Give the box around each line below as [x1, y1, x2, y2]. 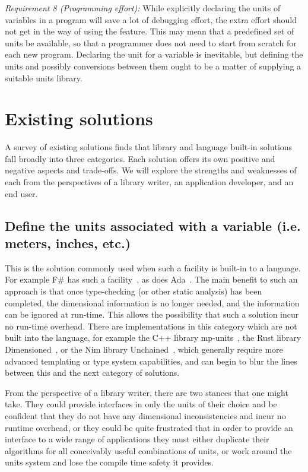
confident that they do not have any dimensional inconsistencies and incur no [5, 409, 286, 422]
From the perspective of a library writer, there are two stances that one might [5, 386, 288, 398]
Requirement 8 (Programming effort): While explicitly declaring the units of [5, 2, 281, 14]
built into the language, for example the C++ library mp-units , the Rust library [5, 331, 301, 344]
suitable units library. [5, 71, 82, 84]
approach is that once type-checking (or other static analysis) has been [5, 285, 262, 297]
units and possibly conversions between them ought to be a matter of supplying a [5, 59, 301, 72]
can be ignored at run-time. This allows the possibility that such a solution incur [5, 308, 299, 321]
